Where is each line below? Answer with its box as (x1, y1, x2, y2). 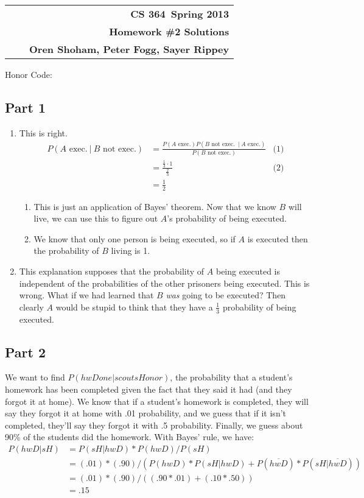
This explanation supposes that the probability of (19, 264, 205, 277)
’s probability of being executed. (167, 212, 287, 225)
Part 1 (5, 97, 46, 116)
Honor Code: (5, 68, 52, 80)
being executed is (215, 264, 281, 277)
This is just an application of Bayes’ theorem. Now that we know (33, 200, 276, 212)
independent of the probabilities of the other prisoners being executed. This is (19, 276, 310, 289)
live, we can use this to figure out (33, 212, 158, 225)
